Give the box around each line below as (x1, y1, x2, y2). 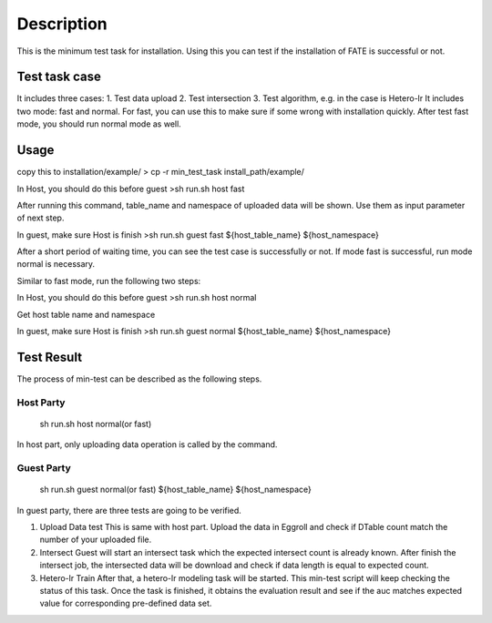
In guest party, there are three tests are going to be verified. (16, 505, 241, 516)
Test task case (16, 69, 102, 85)
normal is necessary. (16, 259, 96, 270)
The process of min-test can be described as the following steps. (16, 373, 262, 384)
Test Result (16, 349, 82, 364)
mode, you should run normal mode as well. (16, 118, 181, 129)
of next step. (16, 212, 65, 223)
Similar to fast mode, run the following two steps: (16, 275, 201, 286)
